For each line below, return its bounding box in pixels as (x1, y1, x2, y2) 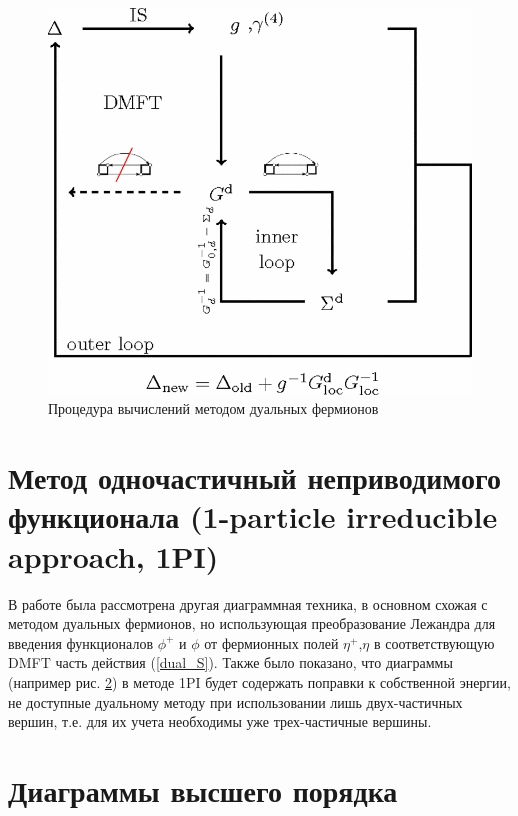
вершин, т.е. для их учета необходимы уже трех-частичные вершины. (8, 711, 432, 732)
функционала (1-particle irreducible (8, 496, 498, 537)
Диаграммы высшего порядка (8, 769, 398, 810)
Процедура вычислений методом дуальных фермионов (48, 398, 379, 419)
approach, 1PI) (8, 535, 219, 576)
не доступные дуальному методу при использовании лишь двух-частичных (8, 691, 463, 712)
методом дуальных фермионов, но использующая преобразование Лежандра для (8, 613, 496, 634)
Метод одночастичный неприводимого (8, 457, 502, 498)
